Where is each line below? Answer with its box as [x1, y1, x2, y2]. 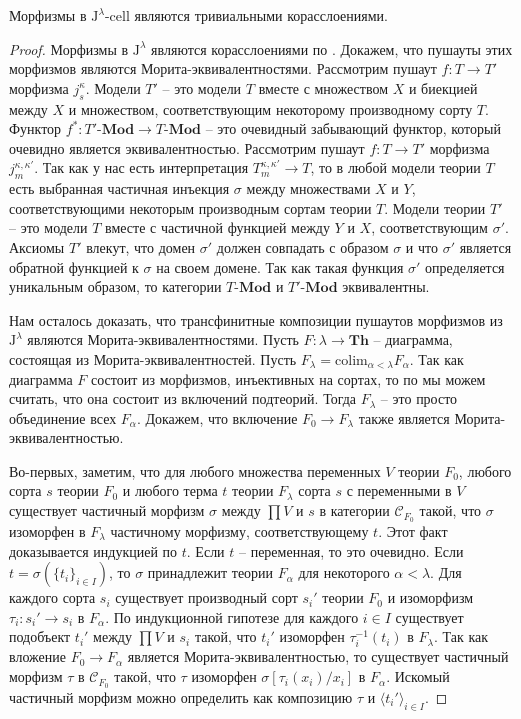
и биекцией [408, 77, 478, 98]
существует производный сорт [115, 587, 298, 608]
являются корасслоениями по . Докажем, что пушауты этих [151, 38, 513, 59]
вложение [9, 646, 66, 667]
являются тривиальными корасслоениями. [134, 5, 388, 25]
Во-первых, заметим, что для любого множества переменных [9, 460, 381, 481]
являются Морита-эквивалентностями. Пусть [27, 329, 299, 350]
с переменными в [346, 480, 452, 501]
